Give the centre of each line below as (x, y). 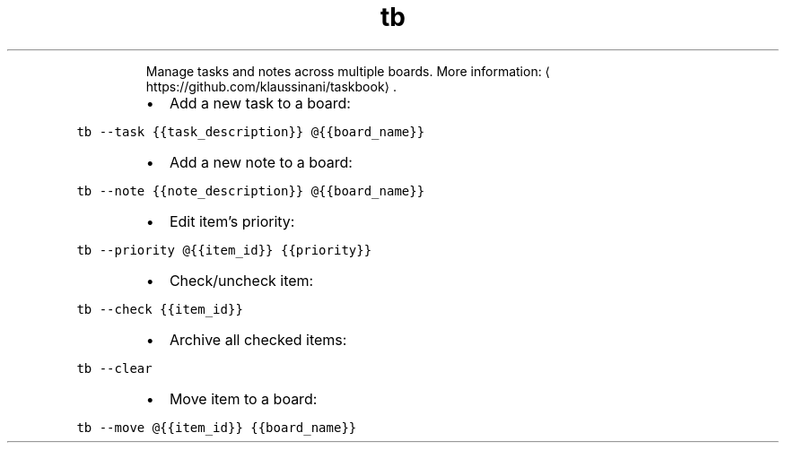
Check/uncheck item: (241, 280)
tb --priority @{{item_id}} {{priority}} (224, 250)
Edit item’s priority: (232, 221)
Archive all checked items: (258, 339)
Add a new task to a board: (260, 103)
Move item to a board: (243, 398)
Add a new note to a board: (261, 162)
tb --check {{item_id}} (160, 309)
